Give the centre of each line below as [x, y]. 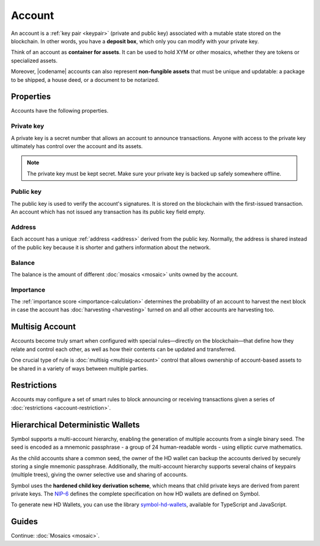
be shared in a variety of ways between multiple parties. [79, 368]
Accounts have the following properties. [60, 111]
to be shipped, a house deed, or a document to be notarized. [85, 79]
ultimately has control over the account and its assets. [77, 146]
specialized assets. [34, 60]
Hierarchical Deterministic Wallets [76, 425]
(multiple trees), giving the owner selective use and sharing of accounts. [99, 475]
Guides [25, 522]
